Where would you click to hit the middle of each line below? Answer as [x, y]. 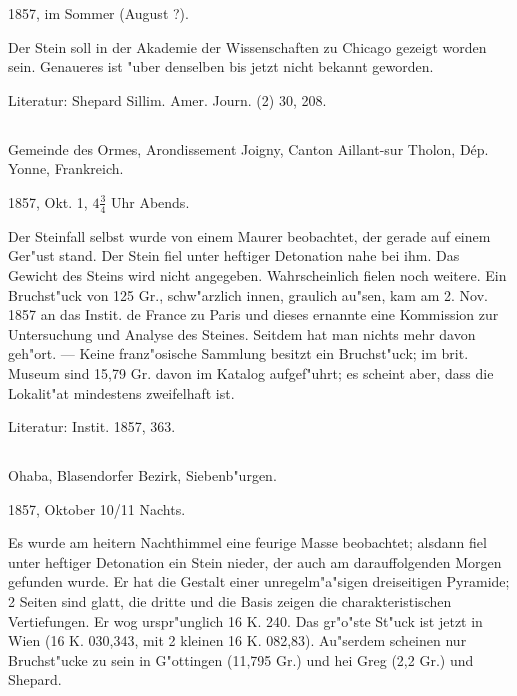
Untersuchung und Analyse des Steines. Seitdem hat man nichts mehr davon [242, 333]
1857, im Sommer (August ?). [98, 13]
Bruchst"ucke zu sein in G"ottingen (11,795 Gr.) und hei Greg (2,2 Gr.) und [241, 659]
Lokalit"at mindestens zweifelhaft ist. [121, 392]
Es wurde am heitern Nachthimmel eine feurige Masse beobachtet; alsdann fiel [247, 542]
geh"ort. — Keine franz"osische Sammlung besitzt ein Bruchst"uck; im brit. [238, 353]
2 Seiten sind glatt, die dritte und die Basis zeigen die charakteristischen [230, 601]
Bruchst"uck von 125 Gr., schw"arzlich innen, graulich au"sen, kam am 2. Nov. [248, 294]
